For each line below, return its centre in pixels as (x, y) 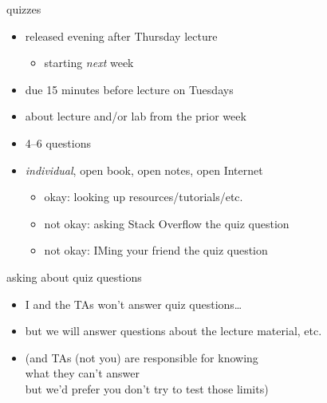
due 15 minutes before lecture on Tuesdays (129, 89)
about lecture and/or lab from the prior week (136, 116)
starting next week (89, 63)
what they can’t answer (83, 373)
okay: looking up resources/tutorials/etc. (144, 197)
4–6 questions (58, 142)
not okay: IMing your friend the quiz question (156, 250)
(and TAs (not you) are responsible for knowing (142, 357)
